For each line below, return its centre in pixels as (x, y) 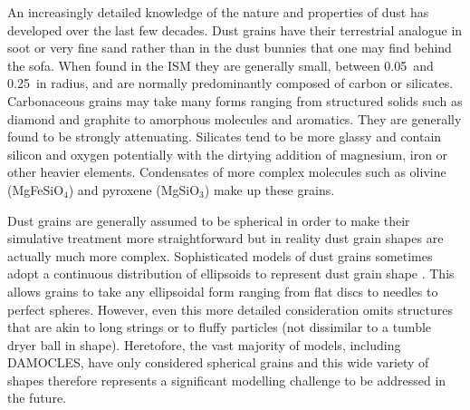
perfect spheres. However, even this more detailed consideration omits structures (230, 309)
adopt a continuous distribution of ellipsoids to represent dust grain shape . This (231, 273)
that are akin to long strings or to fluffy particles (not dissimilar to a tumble (220, 327)
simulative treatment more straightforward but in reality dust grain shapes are (225, 238)
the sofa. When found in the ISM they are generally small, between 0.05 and (221, 65)
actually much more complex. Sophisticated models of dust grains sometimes (220, 255)
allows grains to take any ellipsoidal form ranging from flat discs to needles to (223, 291)
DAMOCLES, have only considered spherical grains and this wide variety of (218, 362)
